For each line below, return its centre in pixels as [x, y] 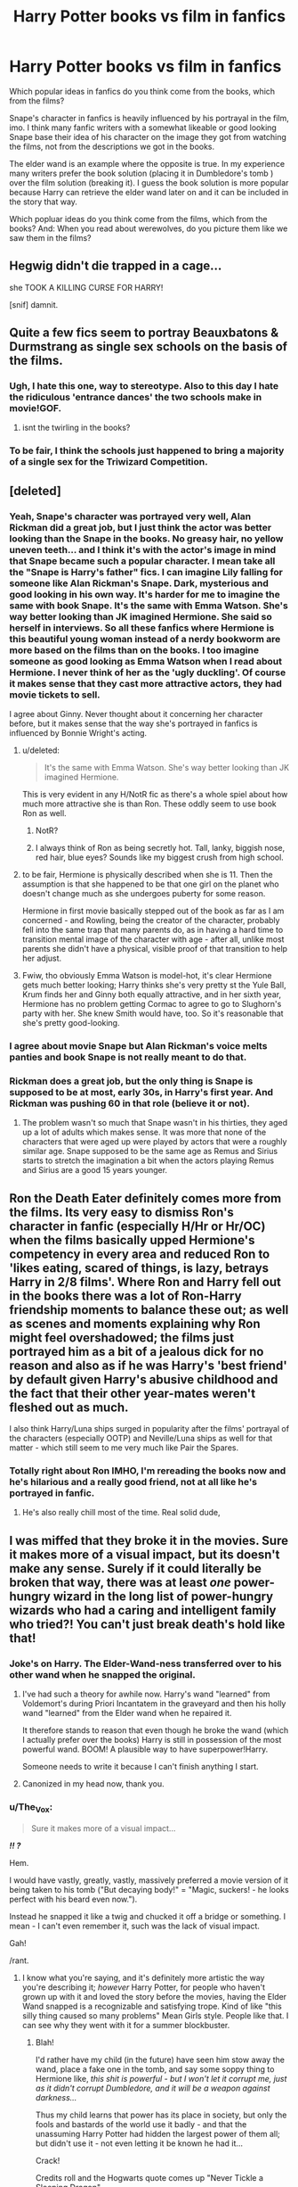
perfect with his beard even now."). [73, 1899]
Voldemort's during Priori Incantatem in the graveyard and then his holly [154, 1704]
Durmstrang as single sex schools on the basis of [148, 347]
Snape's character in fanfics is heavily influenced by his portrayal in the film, [149, 118]
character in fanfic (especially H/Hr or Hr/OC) [137, 1226]
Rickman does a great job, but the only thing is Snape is [131, 1081]
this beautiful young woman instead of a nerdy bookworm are [145, 639]
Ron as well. [44, 813]
